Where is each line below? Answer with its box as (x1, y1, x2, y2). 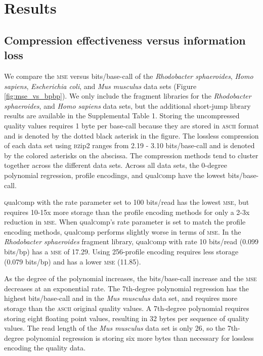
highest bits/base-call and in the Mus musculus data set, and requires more (4, 293, 238, 303)
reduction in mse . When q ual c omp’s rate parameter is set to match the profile (4, 216, 246, 227)
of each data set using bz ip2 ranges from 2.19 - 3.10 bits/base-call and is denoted (4, 140, 255, 151)
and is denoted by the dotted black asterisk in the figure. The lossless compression (4, 130, 259, 141)
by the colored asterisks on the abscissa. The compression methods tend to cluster (4, 150, 258, 160)
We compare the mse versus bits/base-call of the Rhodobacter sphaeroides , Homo (4, 70, 253, 81)
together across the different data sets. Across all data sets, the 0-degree (4, 160, 227, 170)
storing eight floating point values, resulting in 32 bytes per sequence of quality (4, 313, 249, 323)
